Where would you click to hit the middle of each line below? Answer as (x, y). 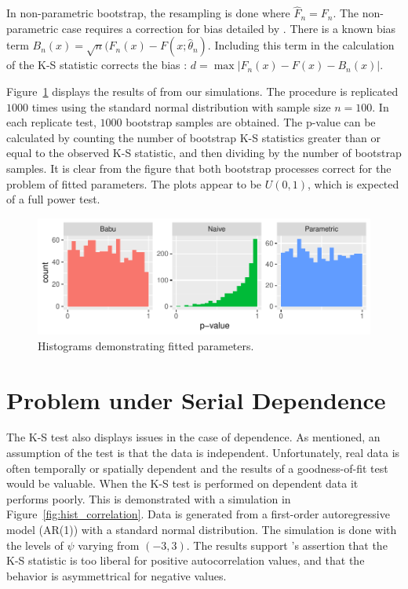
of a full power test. (53, 199)
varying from (109, 545)
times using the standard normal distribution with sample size (181, 106)
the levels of (35, 545)
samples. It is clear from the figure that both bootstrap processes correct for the (199, 168)
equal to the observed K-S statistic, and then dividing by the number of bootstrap (204, 153)
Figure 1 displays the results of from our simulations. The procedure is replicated (202, 91)
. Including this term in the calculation (301, 45)
